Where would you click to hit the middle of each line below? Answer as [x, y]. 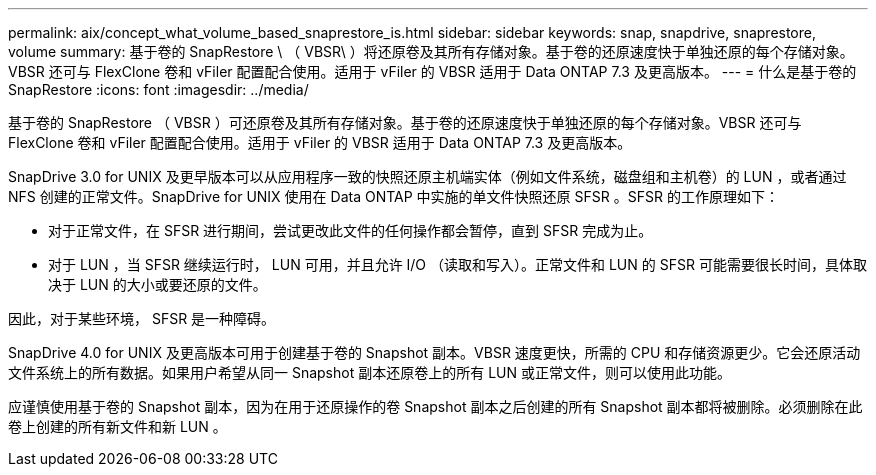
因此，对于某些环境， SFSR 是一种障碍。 [142, 318]
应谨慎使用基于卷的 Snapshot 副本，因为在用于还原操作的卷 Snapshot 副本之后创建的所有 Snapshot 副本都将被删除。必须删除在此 [435, 406]
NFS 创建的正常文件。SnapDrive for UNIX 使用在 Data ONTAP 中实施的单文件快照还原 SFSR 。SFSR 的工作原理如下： [393, 196]
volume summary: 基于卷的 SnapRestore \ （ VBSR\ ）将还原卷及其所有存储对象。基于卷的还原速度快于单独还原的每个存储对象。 [431, 51]
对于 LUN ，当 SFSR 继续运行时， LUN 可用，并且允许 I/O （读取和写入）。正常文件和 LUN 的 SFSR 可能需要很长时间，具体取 [457, 264]
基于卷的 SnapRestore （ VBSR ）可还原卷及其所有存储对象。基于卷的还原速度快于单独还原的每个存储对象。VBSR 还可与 [405, 122]
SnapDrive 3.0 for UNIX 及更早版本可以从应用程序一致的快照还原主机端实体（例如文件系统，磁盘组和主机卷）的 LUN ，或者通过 [427, 176]
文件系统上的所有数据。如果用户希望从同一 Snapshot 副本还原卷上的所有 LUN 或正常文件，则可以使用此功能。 [369, 372]
